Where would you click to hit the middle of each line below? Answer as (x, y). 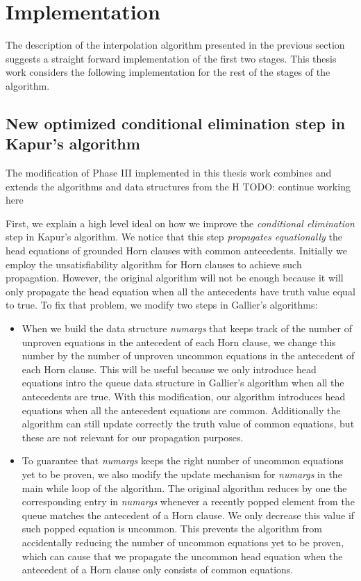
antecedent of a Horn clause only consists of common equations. (158, 570)
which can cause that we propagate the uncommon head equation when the (182, 556)
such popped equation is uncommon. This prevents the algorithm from (172, 529)
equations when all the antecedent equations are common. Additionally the (181, 410)
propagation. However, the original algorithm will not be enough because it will (175, 278)
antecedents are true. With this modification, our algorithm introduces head (184, 396)
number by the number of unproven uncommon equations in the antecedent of (188, 355)
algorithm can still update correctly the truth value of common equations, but (188, 424)
